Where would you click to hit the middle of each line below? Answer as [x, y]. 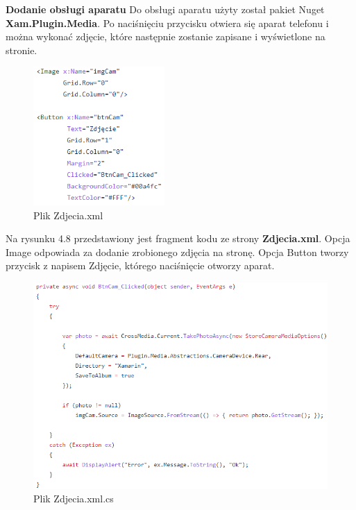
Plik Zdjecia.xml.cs [74, 499]
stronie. [22, 50]
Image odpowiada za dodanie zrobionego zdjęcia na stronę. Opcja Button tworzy [177, 252]
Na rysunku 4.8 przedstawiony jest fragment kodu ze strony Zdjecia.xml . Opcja [178, 238]
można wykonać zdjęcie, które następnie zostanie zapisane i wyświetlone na [166, 36]
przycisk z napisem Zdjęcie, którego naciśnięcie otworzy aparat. [140, 265]
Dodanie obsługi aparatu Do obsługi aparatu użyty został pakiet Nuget [165, 9]
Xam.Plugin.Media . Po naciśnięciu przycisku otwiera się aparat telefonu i [167, 23]
